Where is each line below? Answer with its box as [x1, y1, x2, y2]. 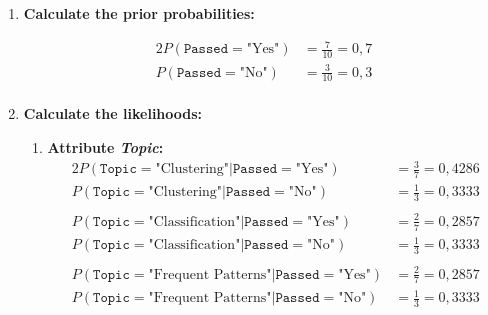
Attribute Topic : [47, 136, 164, 157]
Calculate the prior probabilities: [23, 3, 255, 23]
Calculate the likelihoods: [23, 103, 203, 124]
